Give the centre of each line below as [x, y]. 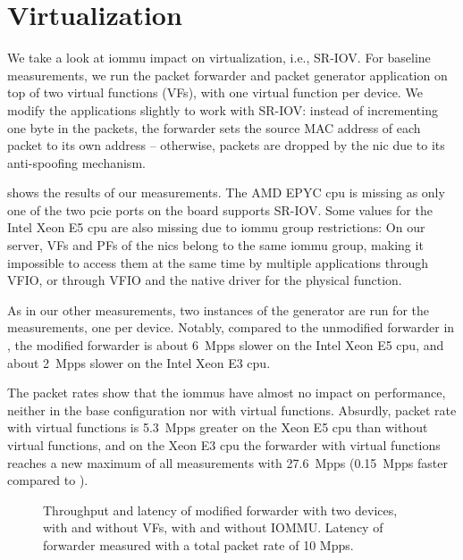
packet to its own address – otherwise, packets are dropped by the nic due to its [226, 145]
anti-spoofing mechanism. [76, 162]
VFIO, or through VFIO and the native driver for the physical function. [205, 280]
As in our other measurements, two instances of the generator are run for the [218, 309]
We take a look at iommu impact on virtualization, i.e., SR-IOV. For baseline [219, 58]
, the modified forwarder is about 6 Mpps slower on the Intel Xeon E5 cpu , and [226, 345]
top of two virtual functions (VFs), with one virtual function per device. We [215, 92]
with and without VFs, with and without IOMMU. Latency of [213, 527]
